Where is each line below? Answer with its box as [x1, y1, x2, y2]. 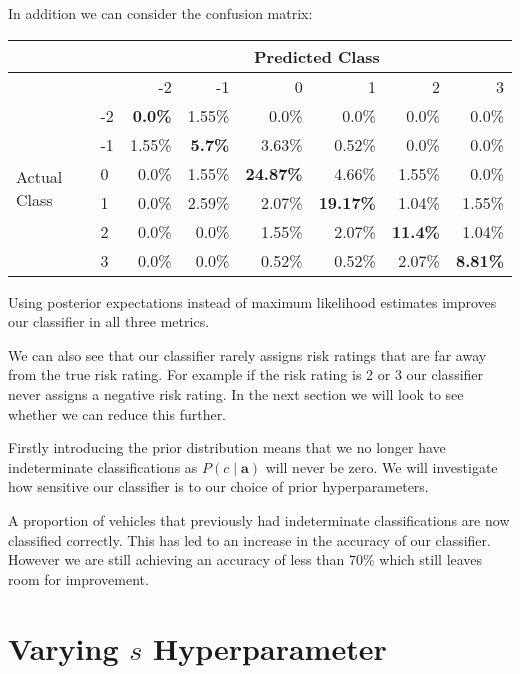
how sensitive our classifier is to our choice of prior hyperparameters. [8, 476, 429, 497]
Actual [16, 164, 63, 188]
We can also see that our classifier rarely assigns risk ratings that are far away [8, 344, 487, 365]
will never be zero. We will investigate [265, 456, 498, 477]
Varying [8, 627, 119, 668]
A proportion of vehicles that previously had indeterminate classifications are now [8, 509, 510, 530]
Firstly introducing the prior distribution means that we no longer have [8, 437, 446, 458]
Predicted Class [253, 44, 380, 68]
